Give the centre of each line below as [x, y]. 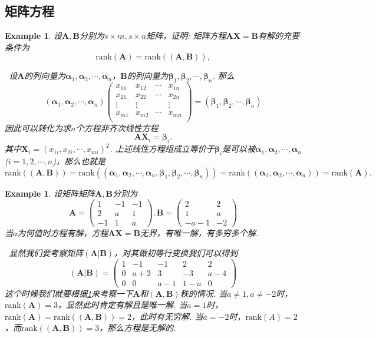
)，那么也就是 [79, 160]
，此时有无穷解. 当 [167, 316]
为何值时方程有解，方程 [63, 233]
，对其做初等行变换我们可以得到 [176, 252]
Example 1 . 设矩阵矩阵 [50, 193]
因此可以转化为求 [38, 127]
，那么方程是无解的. [138, 328]
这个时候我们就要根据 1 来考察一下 [69, 293]
